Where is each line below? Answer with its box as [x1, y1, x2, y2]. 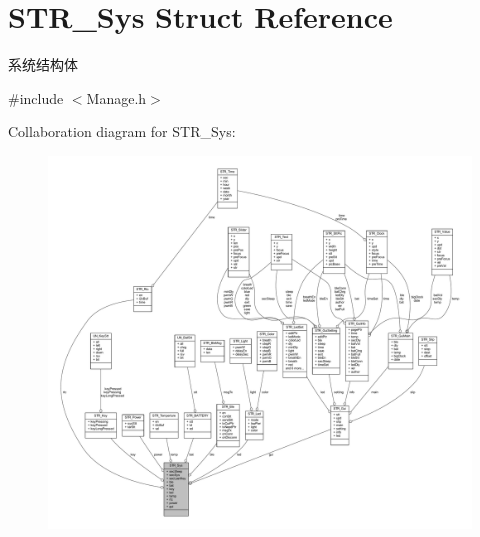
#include [8, 87, 64, 108]
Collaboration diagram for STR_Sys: [8, 121, 236, 142]
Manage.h [86, 87, 147, 108]
